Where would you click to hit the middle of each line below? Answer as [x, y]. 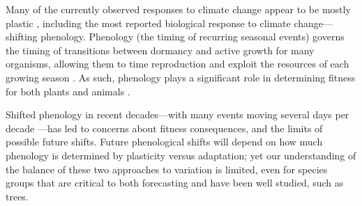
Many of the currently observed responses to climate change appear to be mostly [178, 9]
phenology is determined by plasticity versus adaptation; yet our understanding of [181, 155]
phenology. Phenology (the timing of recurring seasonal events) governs [193, 37]
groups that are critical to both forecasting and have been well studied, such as [175, 183]
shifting [22, 37]
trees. [17, 196]
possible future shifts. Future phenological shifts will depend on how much [164, 142]
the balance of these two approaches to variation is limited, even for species [167, 169]
